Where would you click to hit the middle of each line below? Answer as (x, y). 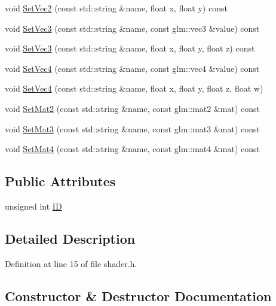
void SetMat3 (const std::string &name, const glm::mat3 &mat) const (133, 128)
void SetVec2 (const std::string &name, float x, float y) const (116, 8)
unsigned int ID (33, 206)
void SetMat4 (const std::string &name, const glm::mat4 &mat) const (133, 149)
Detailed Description (70, 238)
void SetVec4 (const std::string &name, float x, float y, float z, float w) (134, 88)
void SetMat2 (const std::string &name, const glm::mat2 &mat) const (133, 108)
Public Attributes (60, 181)
